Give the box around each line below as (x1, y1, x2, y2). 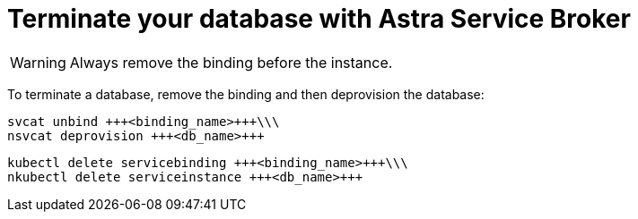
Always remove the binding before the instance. (69, 53, 393, 72)
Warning (10, 53, 66, 72)
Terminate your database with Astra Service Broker (7, 4, 631, 34)
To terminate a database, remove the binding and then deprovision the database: (7, 86, 485, 102)
